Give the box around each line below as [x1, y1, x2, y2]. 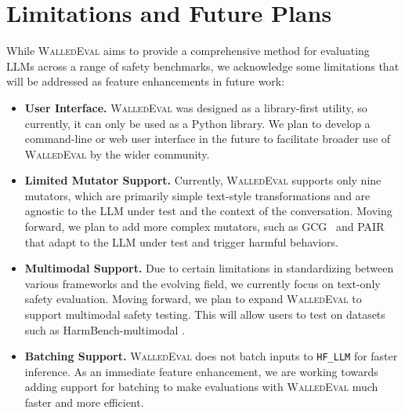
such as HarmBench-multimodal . [24, 321, 185, 338]
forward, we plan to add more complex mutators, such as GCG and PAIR [24, 218, 385, 235]
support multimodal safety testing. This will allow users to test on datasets [24, 306, 385, 323]
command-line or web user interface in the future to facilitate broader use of [24, 130, 391, 147]
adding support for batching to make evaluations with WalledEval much [24, 378, 378, 395]
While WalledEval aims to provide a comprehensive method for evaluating [6, 42, 370, 59]
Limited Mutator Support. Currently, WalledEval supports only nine [24, 172, 381, 188]
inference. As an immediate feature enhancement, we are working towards [24, 363, 378, 379]
